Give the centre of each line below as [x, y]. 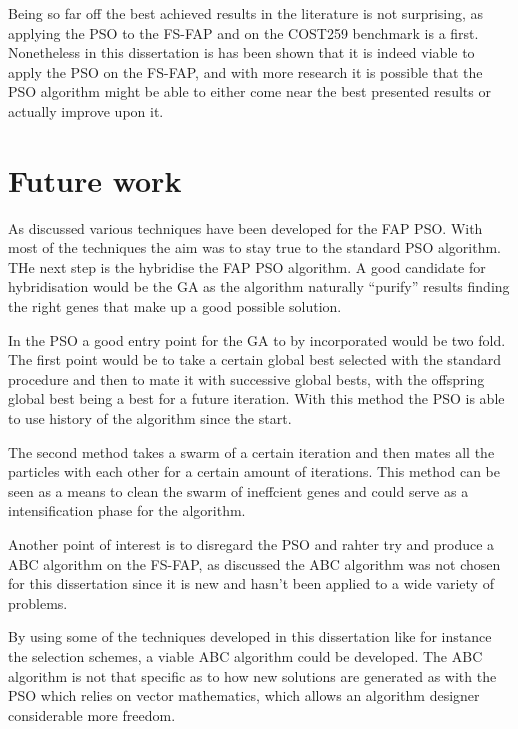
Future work [95, 179]
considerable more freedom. [92, 714]
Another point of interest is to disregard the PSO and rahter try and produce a [251, 544]
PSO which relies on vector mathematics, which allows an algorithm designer [244, 695]
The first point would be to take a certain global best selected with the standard [255, 359]
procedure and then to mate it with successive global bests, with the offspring [246, 378]
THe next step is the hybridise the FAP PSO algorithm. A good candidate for [247, 266]
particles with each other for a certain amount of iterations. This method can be [254, 471]
